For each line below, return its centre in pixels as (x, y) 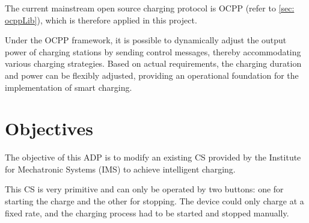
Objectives (49, 128)
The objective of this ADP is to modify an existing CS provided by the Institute (153, 157)
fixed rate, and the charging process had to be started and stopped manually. (147, 212)
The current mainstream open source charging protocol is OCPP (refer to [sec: (150, 8)
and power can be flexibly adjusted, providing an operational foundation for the (152, 75)
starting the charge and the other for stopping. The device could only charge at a (154, 201)
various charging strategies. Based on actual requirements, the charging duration (153, 63)
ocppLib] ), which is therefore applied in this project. (101, 20)
